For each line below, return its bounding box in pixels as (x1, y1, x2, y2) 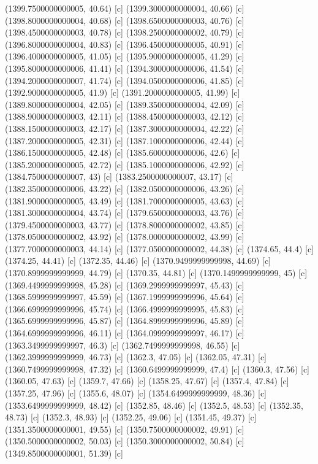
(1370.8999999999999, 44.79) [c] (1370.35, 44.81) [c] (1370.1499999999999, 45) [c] (5, 266, 308, 279)
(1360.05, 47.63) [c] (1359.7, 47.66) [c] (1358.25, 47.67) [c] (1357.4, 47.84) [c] (5, 374, 289, 387)
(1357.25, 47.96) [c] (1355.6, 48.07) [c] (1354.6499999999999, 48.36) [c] (5, 387, 267, 399)
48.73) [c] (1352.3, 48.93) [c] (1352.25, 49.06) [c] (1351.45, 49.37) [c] (5, 411, 257, 423)
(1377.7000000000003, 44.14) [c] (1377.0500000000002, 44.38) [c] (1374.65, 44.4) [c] (5, 242, 314, 255)
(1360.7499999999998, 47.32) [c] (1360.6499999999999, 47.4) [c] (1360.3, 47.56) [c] (5, 362, 309, 375)
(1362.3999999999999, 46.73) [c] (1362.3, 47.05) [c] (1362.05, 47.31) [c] (5, 350, 267, 363)
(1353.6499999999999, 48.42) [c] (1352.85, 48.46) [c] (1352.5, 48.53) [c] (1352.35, (5, 398, 303, 411)
